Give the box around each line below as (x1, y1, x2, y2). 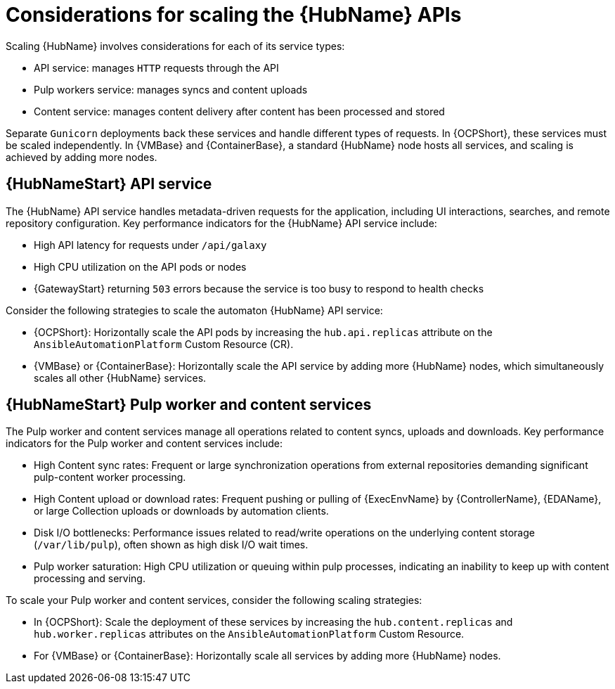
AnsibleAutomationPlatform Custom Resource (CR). (34, 337, 294, 350)
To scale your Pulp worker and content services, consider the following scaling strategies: (6, 594, 422, 607)
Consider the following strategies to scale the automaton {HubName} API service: (6, 304, 383, 316)
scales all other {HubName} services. (34, 371, 207, 384)
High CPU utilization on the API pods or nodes (34, 260, 247, 273)
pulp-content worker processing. (34, 471, 186, 484)
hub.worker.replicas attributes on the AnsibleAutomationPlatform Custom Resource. (34, 628, 465, 640)
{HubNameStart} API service (6, 175, 212, 193)
